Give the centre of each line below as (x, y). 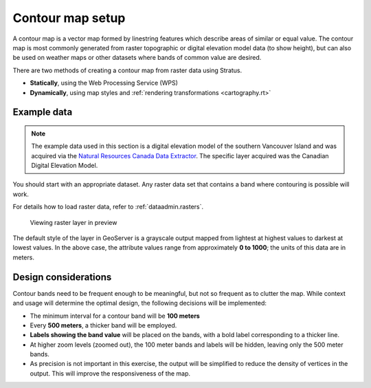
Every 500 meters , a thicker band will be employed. (103, 325)
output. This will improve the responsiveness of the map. (110, 373)
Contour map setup (69, 18)
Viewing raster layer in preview (74, 222)
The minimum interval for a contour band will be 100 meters (115, 316)
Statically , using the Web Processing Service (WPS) (104, 83)
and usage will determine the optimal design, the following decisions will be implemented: (140, 303)
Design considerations (62, 277)
